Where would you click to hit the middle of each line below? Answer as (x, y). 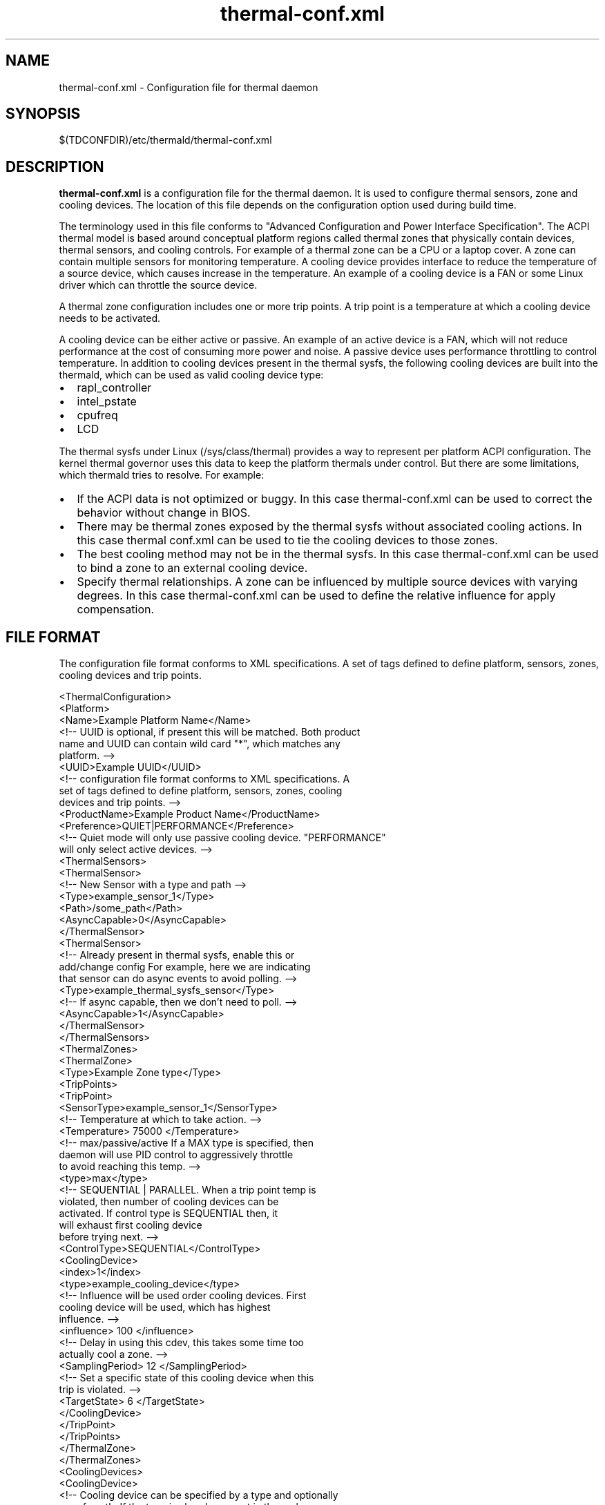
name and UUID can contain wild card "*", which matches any (200, 744)
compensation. (116, 610)
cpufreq (97, 415)
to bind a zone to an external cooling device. (192, 568)
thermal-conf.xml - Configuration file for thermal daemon (189, 87)
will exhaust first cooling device (131, 1225)
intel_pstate (107, 402)
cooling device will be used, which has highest (165, 1307)
